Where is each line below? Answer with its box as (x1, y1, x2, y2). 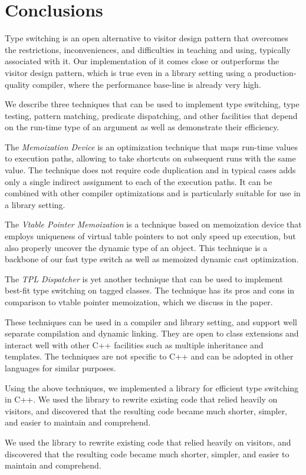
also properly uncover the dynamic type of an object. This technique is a (5, 241, 268, 253)
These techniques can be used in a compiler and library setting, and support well (5, 315, 297, 328)
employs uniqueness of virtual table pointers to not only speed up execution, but (5, 230, 296, 242)
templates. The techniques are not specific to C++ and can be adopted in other (5, 350, 294, 362)
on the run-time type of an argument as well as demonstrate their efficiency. (5, 121, 279, 133)
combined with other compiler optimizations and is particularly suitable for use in (5, 187, 301, 199)
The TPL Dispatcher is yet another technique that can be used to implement (5, 272, 283, 285)
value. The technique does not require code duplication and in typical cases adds (5, 164, 296, 176)
